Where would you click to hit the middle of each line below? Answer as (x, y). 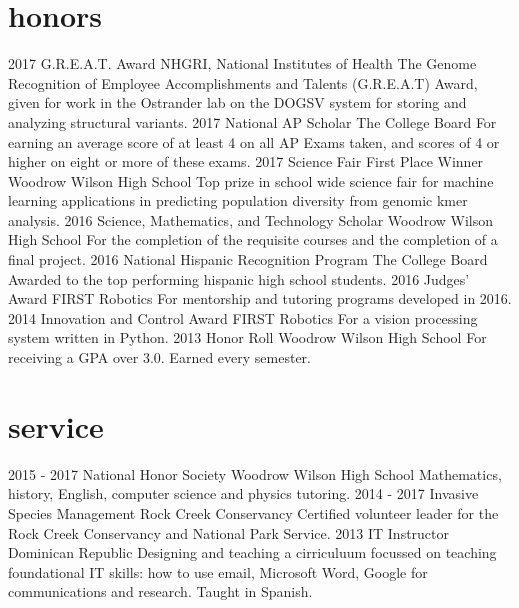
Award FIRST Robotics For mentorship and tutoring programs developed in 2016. (260, 298)
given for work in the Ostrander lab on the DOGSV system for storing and (237, 102)
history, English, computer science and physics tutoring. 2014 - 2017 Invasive (243, 493)
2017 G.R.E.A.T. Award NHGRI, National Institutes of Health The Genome (242, 63)
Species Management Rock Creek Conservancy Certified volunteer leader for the (253, 512)
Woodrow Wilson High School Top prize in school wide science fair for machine (251, 180)
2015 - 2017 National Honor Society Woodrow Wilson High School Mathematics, (255, 473)
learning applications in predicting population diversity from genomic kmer (238, 200)
